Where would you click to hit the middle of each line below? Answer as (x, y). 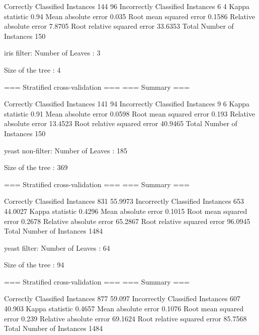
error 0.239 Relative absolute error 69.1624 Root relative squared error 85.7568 (125, 318)
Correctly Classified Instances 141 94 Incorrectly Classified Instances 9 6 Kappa (127, 104)
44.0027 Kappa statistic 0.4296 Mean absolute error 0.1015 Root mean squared (126, 211)
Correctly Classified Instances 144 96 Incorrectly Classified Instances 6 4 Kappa (127, 6)
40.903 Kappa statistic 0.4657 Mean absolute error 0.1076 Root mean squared (124, 309)
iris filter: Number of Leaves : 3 (52, 53)
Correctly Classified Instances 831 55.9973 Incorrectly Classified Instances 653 (124, 201)
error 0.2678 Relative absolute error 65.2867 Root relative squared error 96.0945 (127, 221)
